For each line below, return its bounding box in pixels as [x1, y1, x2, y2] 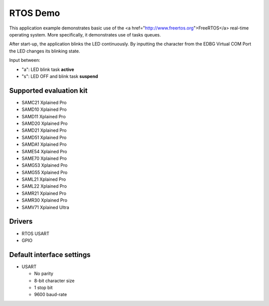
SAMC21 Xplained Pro [21, 99, 67, 105]
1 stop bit [34, 285, 53, 291]
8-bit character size [34, 278, 75, 284]
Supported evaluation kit [9, 86, 88, 95]
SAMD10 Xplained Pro [21, 106, 67, 112]
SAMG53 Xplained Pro [21, 162, 68, 168]
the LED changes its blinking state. [9, 48, 81, 54]
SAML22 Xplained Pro [21, 183, 67, 189]
